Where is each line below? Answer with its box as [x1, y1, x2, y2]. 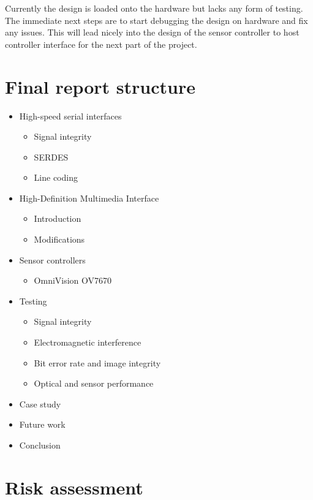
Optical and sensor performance [34, 377, 154, 390]
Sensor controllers [19, 253, 86, 266]
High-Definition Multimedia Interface [19, 191, 159, 204]
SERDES [34, 150, 69, 163]
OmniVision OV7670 [34, 274, 112, 287]
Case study [19, 397, 61, 410]
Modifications [34, 233, 85, 246]
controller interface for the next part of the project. [5, 37, 197, 50]
